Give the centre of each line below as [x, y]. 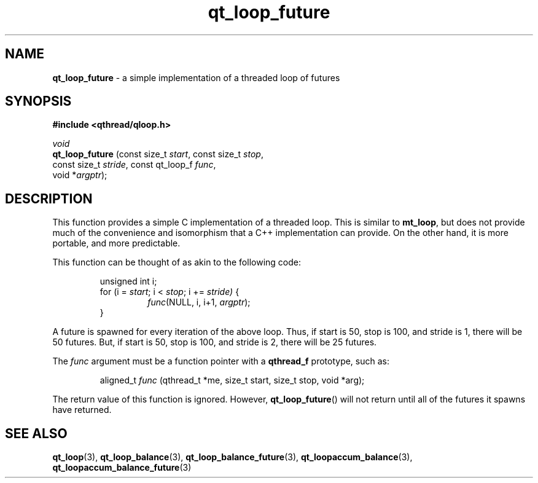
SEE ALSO [36, 433]
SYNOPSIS [38, 101]
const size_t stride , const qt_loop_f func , [134, 165]
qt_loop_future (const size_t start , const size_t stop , [158, 154]
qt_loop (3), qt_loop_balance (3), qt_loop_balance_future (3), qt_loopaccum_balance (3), [232, 457]
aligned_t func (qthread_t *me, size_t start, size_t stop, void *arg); [232, 380]
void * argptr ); [80, 175]
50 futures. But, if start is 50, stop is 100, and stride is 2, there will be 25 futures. [215, 342]
